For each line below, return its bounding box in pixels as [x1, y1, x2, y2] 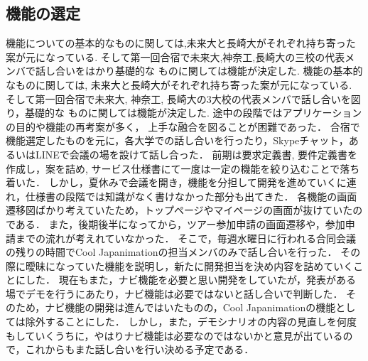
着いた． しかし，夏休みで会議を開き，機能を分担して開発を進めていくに [6, 175, 347, 190]
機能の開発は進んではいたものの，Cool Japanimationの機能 [65, 300, 336, 315]
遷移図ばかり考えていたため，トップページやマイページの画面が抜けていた [6, 203, 353, 217]
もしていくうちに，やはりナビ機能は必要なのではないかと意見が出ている [6, 328, 343, 343]
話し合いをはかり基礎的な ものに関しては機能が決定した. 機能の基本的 [35, 63, 363, 78]
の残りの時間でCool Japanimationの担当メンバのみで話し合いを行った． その [6, 244, 361, 259]
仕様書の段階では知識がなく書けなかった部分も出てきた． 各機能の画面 [25, 188, 357, 203]
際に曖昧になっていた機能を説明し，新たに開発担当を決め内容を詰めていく [6, 258, 354, 273]
